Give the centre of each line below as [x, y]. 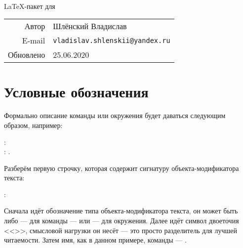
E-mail [34, 41]
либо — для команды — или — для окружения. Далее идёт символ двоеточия [121, 221]
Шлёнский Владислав [90, 26]
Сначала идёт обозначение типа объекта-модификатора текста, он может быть [121, 211]
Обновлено [27, 55]
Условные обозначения [76, 92]
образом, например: [33, 125]
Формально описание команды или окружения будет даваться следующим [115, 115]
